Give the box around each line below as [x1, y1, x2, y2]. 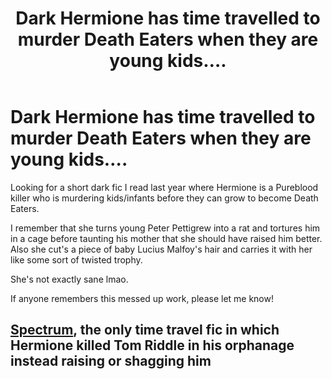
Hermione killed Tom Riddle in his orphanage [10, 337, 295, 354]
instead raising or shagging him [10, 353, 212, 370]
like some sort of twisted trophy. [10, 253, 143, 266]
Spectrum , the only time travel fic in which [10, 322, 280, 339]
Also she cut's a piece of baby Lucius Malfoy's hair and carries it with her [10, 243, 313, 255]
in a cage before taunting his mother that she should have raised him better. [10, 232, 323, 244]
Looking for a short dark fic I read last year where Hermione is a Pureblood [10, 181, 319, 193]
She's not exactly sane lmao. [10, 273, 129, 285]
